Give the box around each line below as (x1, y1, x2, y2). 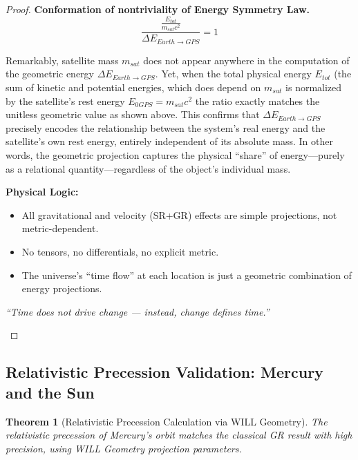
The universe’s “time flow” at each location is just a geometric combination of (21, 267, 352, 282)
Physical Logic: (6, 184, 79, 199)
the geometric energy (6, 66, 95, 81)
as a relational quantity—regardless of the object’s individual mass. (6, 161, 291, 175)
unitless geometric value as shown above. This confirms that (6, 107, 260, 122)
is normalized (285, 80, 342, 94)
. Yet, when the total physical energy (155, 66, 312, 81)
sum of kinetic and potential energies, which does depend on (6, 80, 261, 94)
